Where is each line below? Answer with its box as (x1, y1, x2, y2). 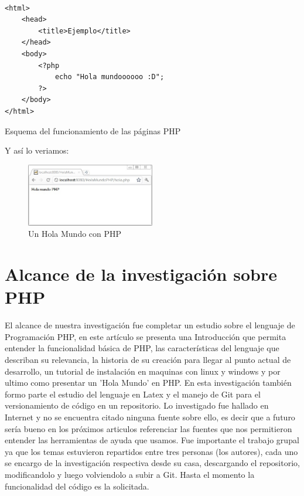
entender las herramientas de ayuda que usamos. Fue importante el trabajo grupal (5, 434, 299, 446)
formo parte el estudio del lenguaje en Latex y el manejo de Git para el (5, 388, 261, 400)
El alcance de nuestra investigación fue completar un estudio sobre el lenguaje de (5, 319, 295, 331)
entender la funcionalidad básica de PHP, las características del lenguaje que (5, 342, 279, 354)
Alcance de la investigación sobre (5, 262, 277, 286)
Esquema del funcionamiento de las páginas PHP (5, 124, 181, 137)
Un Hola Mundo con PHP (28, 227, 122, 240)
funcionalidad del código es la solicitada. (5, 480, 149, 492)
